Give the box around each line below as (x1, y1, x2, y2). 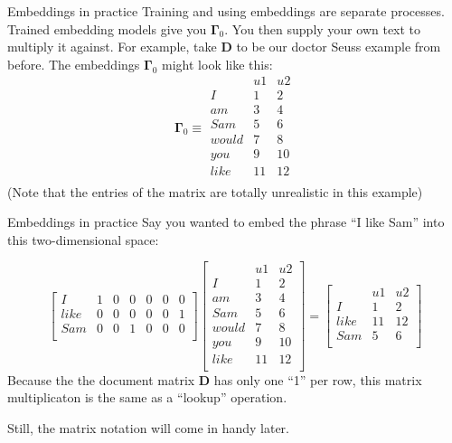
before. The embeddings (7, 54, 140, 73)
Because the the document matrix (7, 370, 195, 389)
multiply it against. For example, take (7, 37, 217, 56)
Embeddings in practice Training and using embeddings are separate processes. (7, 2, 445, 20)
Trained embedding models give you (7, 19, 207, 38)
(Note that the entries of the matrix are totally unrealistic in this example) (7, 182, 423, 201)
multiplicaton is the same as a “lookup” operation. (7, 388, 287, 407)
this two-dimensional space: (7, 230, 159, 249)
